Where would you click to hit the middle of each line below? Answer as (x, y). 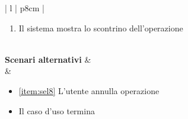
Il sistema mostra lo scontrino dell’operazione (101, 28)
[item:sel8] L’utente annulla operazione (89, 90)
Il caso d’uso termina (57, 110)
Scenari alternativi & (48, 59)
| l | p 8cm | (25, 8)
